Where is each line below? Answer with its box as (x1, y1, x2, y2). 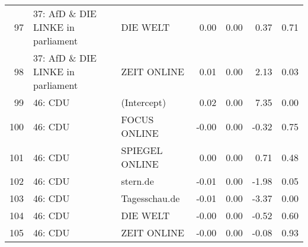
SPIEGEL (121, 143, 163, 157)
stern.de (121, 174, 154, 188)
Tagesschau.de (121, 191, 180, 205)
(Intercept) (121, 95, 166, 109)
